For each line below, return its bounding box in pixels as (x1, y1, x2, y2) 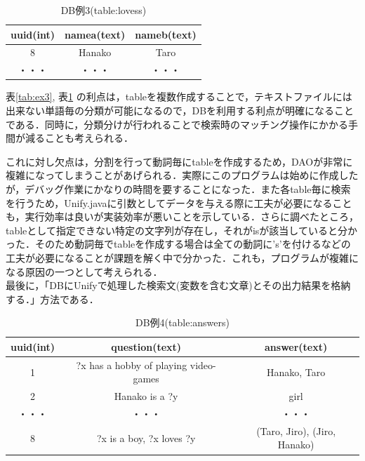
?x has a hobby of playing (76, 357, 187, 372)
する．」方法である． (6, 291, 99, 306)
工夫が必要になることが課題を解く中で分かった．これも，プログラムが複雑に (6, 250, 359, 265)
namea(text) (65, 27, 126, 41)
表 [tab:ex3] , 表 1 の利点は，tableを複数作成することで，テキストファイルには (6, 89, 352, 104)
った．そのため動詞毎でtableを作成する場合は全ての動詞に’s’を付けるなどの (6, 236, 351, 251)
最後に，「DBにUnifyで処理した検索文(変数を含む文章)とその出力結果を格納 (6, 278, 351, 293)
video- (190, 357, 216, 372)
